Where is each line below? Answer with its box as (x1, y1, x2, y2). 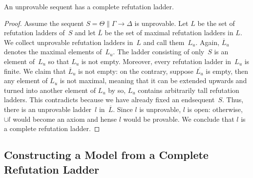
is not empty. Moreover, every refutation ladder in (81, 56, 232, 66)
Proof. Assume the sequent (4, 18, 84, 28)
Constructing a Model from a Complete (4, 147, 209, 162)
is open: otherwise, (187, 104, 243, 114)
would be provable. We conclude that (123, 113, 234, 124)
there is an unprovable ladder (4, 104, 92, 114)
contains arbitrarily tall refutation (138, 85, 239, 95)
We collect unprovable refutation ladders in (4, 37, 133, 47)
